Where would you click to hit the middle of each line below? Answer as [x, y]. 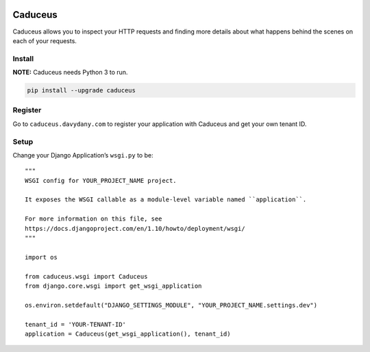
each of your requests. [45, 40]
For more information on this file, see [94, 219]
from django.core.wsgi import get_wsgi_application [113, 286]
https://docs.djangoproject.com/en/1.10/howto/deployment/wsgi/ [135, 228]
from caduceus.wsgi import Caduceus [86, 276]
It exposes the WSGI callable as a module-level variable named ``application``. [166, 200]
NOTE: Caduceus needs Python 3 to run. [70, 73]
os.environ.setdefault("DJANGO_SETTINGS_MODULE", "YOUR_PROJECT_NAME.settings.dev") [171, 305]
